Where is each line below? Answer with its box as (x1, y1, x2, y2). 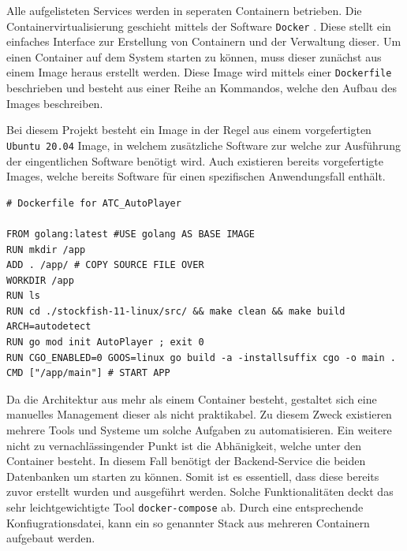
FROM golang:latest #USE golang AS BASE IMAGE (6, 228, 255, 240)
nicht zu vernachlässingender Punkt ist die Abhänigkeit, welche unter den (6, 437, 362, 453)
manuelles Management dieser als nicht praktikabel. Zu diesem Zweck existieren (6, 406, 392, 423)
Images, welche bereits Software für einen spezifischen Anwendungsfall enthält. (6, 168, 386, 184)
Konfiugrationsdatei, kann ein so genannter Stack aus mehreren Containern (6, 514, 370, 531)
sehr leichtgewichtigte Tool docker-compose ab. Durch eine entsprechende (6, 499, 364, 515)
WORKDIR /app (6, 274, 74, 286)
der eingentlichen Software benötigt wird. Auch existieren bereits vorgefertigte (6, 152, 383, 169)
